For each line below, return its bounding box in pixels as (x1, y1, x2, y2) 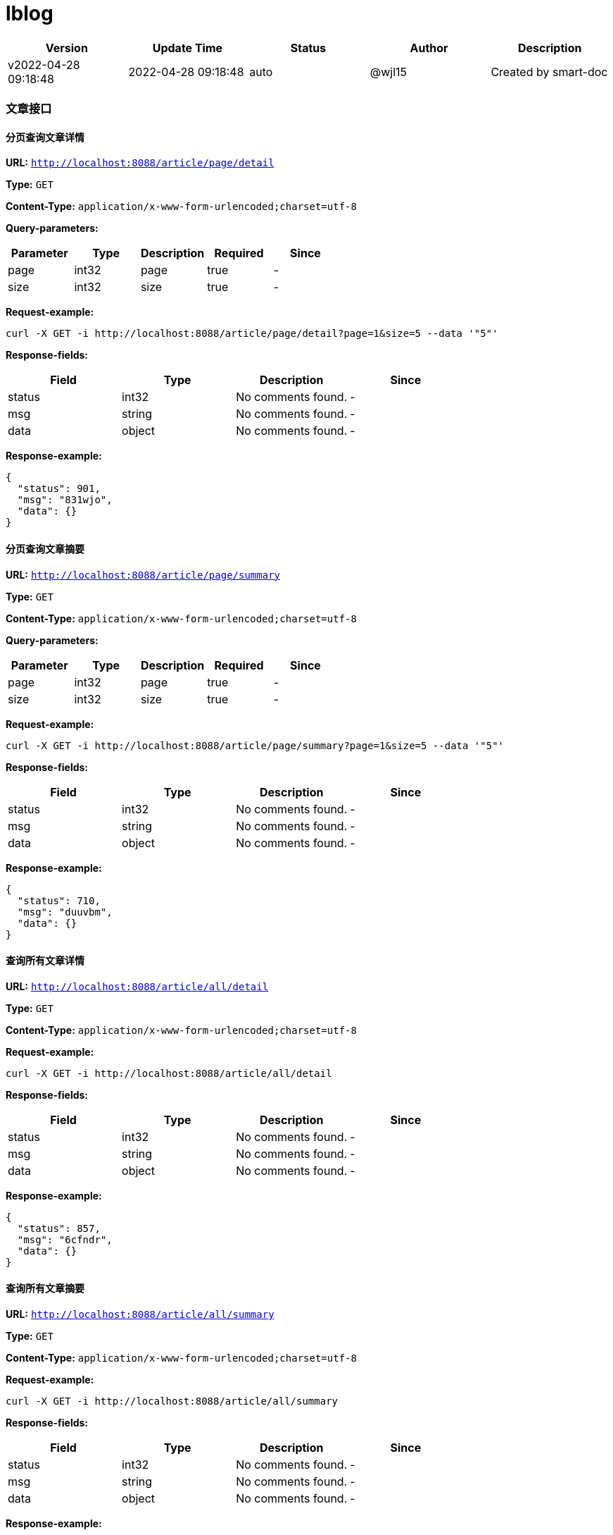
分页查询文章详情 (6, 130, 84, 143)
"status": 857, (17, 1222, 101, 1234)
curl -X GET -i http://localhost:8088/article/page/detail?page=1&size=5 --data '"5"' (6, 328, 498, 340)
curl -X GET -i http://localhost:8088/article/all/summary (6, 1395, 339, 1407)
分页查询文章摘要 (6, 542, 84, 555)
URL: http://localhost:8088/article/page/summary (6, 568, 280, 581)
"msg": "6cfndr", (17, 1233, 113, 1245)
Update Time (152, 40, 223, 55)
